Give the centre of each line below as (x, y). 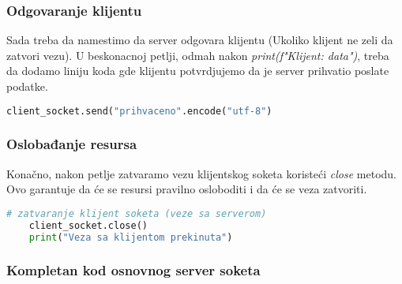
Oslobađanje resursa (72, 144)
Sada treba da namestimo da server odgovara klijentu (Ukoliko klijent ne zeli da (200, 40)
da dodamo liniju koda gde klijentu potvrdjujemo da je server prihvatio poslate (198, 71)
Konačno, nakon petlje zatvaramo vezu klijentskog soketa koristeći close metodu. (201, 173)
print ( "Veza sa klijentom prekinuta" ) (131, 237)
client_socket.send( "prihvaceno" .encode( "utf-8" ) (139, 111)
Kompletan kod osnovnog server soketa (133, 270)
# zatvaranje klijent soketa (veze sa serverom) (137, 213)
